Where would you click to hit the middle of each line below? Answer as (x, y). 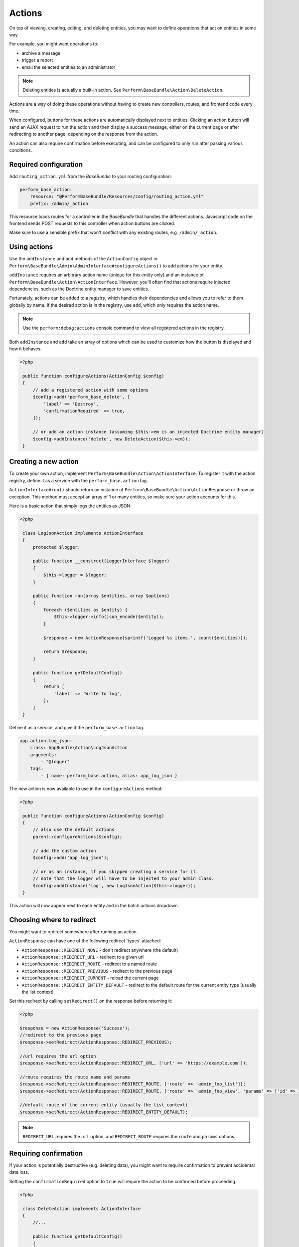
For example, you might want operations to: (54, 44)
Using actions (31, 247)
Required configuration (46, 164)
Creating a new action (44, 462)
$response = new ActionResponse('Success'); (75, 1028)
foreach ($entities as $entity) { (85, 610)
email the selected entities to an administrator (69, 67)
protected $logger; (57, 547)
